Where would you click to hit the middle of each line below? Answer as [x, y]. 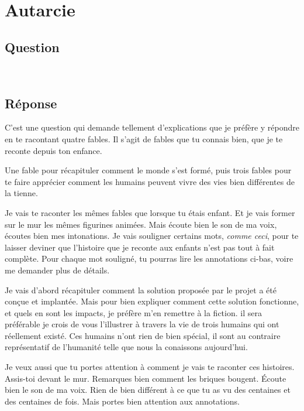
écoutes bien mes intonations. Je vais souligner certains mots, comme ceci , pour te [152, 236]
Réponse [31, 103]
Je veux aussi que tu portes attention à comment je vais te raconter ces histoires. [150, 367]
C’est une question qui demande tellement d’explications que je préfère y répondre [152, 127]
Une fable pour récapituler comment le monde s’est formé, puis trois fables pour [148, 170]
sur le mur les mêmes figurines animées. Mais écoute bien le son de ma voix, [141, 224]
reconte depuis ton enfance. [53, 150]
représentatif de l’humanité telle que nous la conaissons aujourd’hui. [126, 347]
